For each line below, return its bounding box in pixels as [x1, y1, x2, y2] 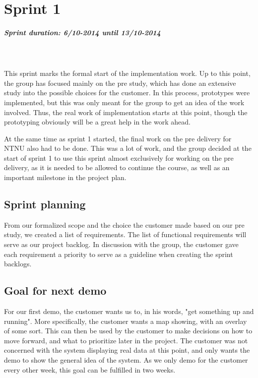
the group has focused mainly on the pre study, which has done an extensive [4, 77, 236, 88]
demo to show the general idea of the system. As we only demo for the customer [4, 355, 248, 365]
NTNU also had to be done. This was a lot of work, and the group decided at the [4, 143, 252, 153]
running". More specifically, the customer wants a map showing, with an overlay [4, 315, 247, 326]
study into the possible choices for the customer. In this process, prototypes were [4, 87, 250, 98]
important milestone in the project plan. [4, 172, 127, 183]
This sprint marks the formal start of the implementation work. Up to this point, [4, 68, 251, 78]
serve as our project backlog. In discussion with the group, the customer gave [4, 239, 239, 250]
